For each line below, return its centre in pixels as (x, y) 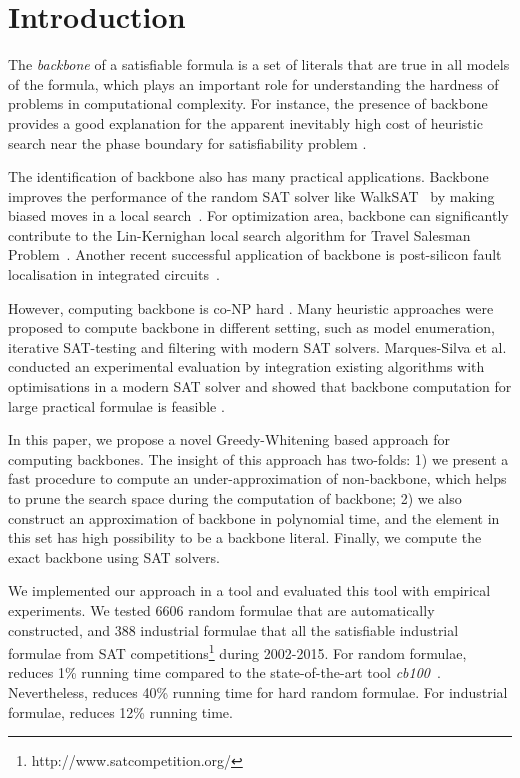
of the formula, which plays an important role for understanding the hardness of (253, 83)
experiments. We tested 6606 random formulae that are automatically (221, 609)
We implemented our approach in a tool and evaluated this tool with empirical (249, 590)
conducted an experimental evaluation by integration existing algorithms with (246, 366)
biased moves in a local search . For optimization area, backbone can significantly (258, 215)
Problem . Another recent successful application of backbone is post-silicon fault (255, 254)
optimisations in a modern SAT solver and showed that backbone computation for (260, 386)
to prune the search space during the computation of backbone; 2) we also (235, 498)
